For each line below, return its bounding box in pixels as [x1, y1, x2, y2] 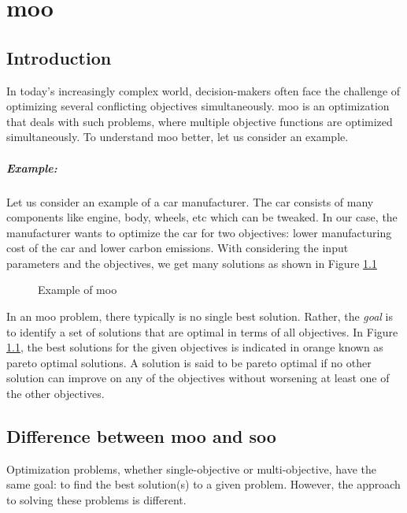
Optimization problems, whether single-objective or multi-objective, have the [6, 460, 377, 477]
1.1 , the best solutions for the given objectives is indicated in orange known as [6, 339, 383, 355]
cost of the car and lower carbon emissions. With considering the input [6, 240, 349, 256]
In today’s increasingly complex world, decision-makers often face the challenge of [6, 82, 401, 99]
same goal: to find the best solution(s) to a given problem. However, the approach [6, 476, 401, 493]
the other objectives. [6, 385, 105, 402]
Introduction [6, 45, 112, 69]
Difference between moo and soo [6, 424, 276, 448]
